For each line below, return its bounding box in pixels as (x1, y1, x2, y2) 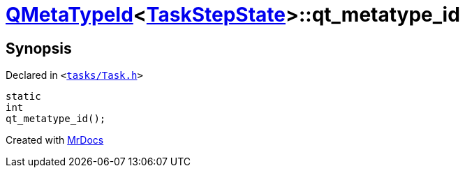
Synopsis (6, 39, 72, 57)
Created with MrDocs (6, 134, 104, 146)
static (6, 91, 41, 103)
